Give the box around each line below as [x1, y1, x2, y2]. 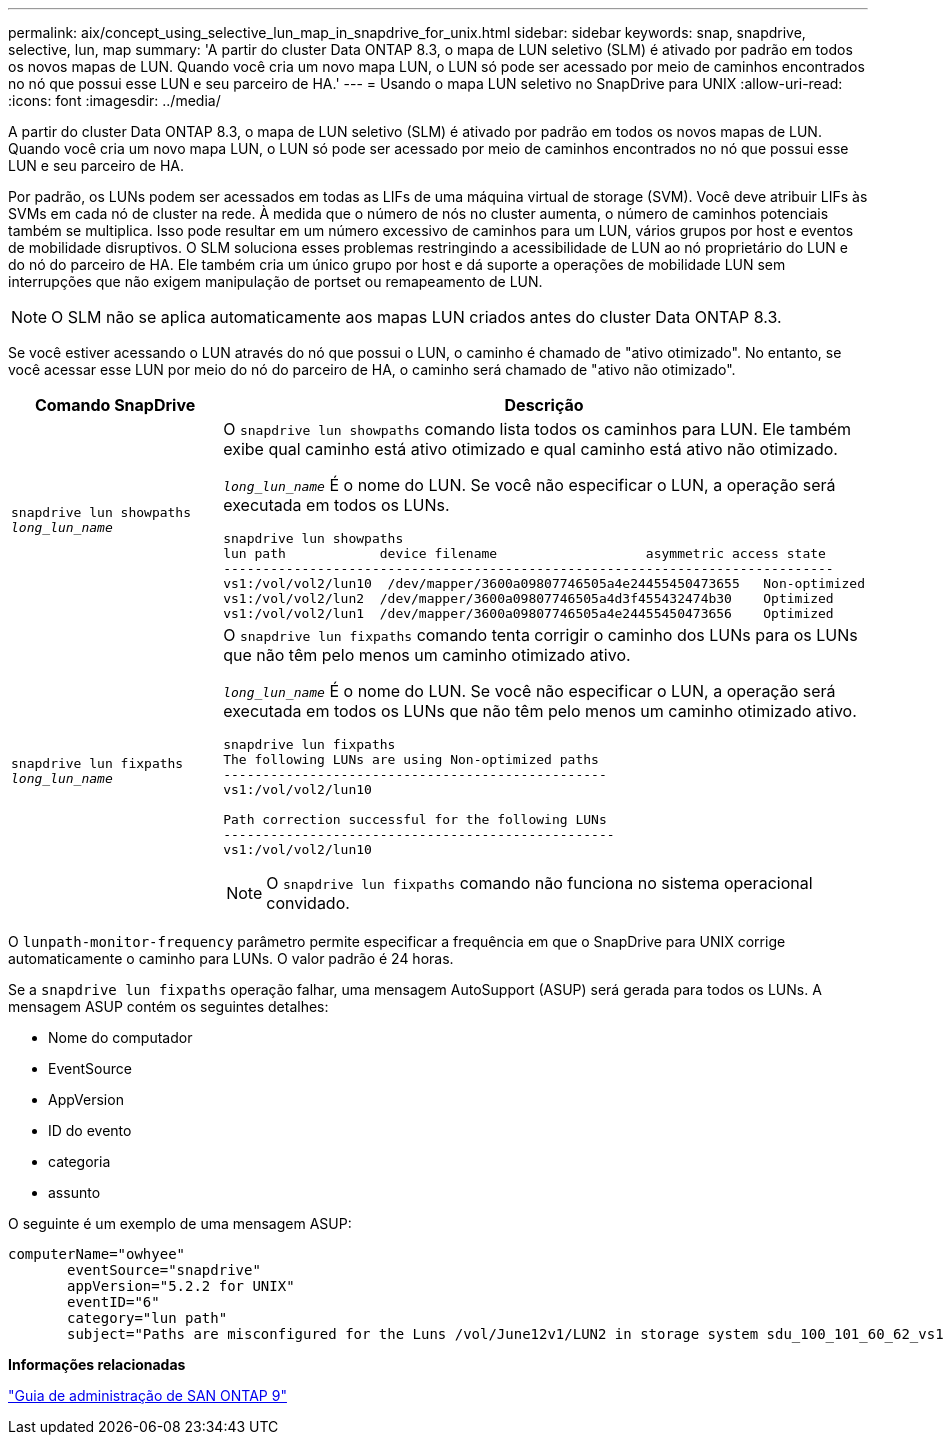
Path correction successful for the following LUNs [223, 812, 607, 827]
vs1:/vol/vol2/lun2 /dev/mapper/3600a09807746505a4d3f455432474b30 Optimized [223, 591, 834, 606]
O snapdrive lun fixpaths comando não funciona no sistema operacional [266, 873, 813, 893]
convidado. [266, 893, 350, 913]
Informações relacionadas [8, 1356, 186, 1373]
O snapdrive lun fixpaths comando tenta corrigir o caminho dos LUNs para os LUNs [223, 625, 858, 645]
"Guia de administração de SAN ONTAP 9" [8, 1387, 287, 1404]
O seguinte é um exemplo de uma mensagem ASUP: [8, 1215, 352, 1232]
